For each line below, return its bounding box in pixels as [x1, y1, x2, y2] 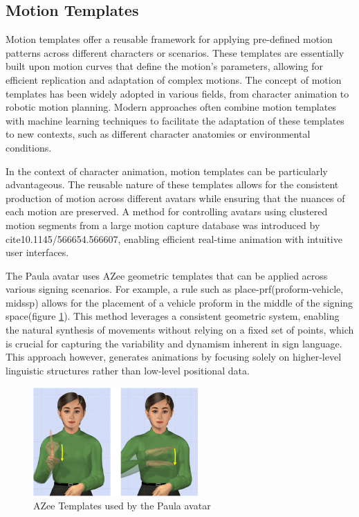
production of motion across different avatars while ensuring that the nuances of [6, 190, 345, 205]
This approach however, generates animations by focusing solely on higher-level [6, 350, 342, 364]
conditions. [6, 140, 52, 154]
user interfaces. [6, 245, 69, 260]
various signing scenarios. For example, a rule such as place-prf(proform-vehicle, [6, 282, 344, 296]
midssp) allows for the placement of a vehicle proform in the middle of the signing [6, 295, 353, 309]
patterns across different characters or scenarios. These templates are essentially [6, 45, 344, 60]
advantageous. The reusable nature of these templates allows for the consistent [6, 177, 339, 192]
